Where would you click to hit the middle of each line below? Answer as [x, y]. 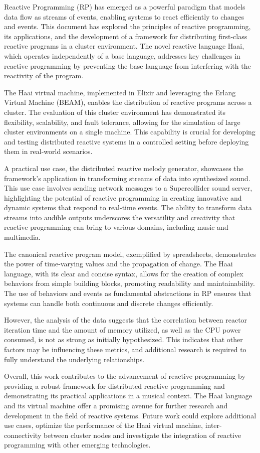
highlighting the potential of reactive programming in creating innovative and [123, 197]
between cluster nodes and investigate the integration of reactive [142, 435]
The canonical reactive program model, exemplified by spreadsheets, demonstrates [130, 254]
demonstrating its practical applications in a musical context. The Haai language [128, 396]
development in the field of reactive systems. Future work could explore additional [130, 415]
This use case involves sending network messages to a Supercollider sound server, [128, 188]
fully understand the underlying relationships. [74, 359]
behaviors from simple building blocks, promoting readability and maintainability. [129, 283]
